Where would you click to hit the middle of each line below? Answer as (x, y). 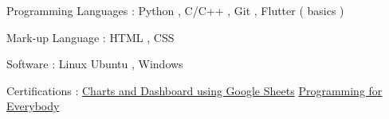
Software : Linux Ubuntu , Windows (95, 64)
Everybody (33, 106)
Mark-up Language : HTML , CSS (90, 37)
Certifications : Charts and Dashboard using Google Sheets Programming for (194, 90)
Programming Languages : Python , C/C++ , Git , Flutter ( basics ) (175, 10)
